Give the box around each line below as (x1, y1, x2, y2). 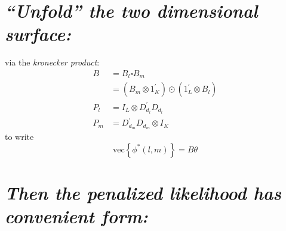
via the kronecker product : (5, 56, 100, 68)
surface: (5, 21, 71, 46)
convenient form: (5, 204, 148, 229)
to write (5, 130, 34, 143)
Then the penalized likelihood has (5, 180, 281, 205)
